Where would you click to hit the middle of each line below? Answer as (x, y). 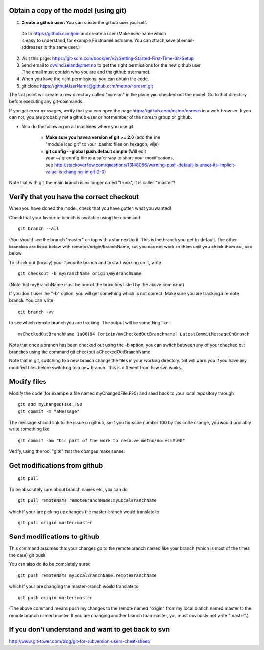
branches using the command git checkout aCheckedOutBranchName (80, 352)
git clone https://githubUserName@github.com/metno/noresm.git (87, 86)
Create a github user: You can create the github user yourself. (84, 22)
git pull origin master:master (55, 523)
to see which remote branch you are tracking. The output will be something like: (89, 322)
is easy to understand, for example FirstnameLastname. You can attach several (101, 40)
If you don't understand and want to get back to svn (89, 629)
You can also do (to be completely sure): (50, 564)
